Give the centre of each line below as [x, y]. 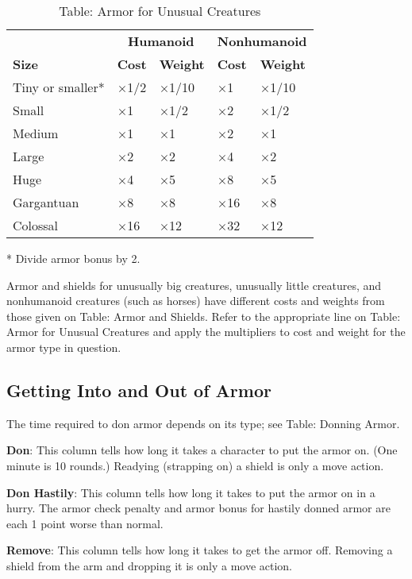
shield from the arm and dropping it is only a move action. [150, 565]
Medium [36, 133]
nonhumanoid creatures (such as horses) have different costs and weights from [196, 301]
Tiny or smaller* [59, 87]
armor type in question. [64, 347]
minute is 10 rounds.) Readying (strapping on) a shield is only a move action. [195, 465]
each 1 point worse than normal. [85, 523]
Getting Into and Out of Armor [139, 390]
